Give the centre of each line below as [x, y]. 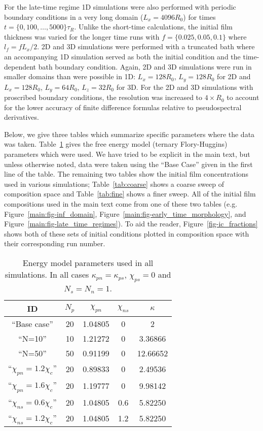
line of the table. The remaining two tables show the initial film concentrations [126, 174]
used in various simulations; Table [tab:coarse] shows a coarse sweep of [114, 184]
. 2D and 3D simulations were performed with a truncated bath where [146, 46]
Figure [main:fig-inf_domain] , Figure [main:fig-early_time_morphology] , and [125, 213]
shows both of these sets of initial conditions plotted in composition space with [127, 233]
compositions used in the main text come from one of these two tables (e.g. [121, 204]
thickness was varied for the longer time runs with [82, 36]
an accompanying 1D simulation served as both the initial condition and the [122, 56]
